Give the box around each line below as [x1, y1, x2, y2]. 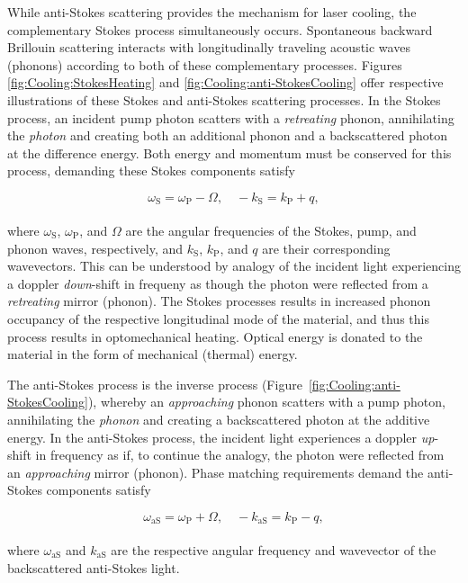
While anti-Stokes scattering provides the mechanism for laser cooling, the [7, 3, 417, 21]
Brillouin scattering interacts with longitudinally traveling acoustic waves [7, 38, 410, 57]
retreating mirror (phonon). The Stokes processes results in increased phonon [7, 291, 431, 310]
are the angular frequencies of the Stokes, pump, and [125, 220, 417, 239]
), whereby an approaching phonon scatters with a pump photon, [87, 392, 445, 411]
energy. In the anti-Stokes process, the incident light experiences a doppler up [7, 427, 435, 446]
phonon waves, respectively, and [7, 238, 184, 257]
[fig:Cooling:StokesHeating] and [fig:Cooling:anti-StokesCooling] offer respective [7, 73, 444, 92]
